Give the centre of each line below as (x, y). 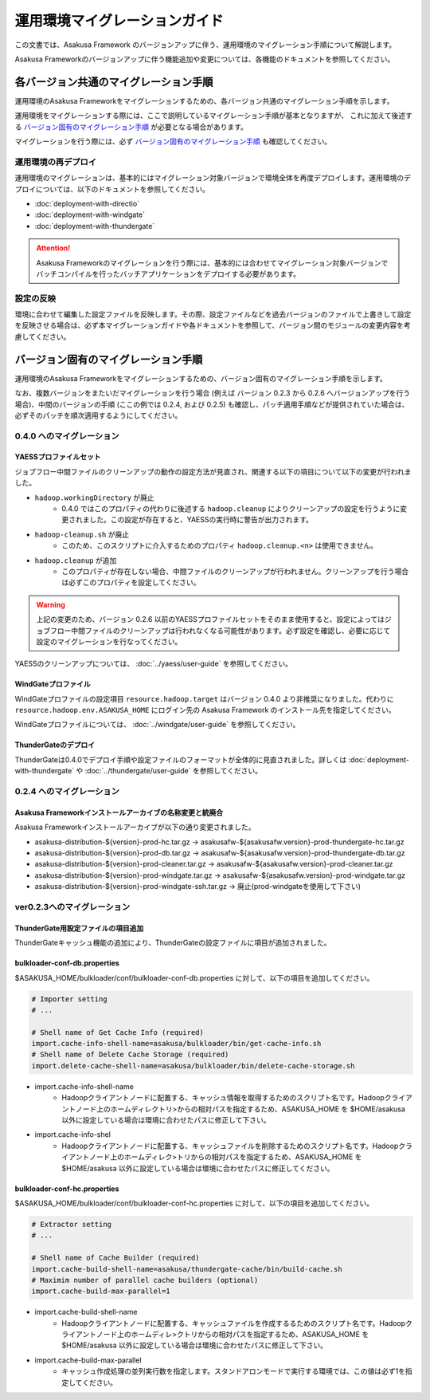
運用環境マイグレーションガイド (119, 21)
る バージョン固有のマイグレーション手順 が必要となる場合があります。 (131, 127)
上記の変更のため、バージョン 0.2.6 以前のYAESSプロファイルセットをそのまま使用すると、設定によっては (211, 619)
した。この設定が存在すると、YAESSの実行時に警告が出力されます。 (201, 520)
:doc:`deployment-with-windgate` (90, 214)
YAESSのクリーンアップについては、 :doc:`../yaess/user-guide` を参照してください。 (153, 664)
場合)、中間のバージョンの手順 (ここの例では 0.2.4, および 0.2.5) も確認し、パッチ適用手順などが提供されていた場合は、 (212, 404)
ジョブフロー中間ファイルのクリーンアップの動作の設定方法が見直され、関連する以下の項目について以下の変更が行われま (213, 471)
